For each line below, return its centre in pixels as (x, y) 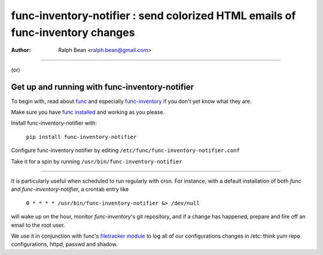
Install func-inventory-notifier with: (54, 123)
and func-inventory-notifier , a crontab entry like (70, 189)
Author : (21, 50)
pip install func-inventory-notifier (81, 137)
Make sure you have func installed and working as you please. (88, 112)
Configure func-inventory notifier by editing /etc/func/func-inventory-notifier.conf (126, 150)
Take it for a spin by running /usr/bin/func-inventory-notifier (97, 161)
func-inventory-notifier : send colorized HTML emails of (153, 16)
